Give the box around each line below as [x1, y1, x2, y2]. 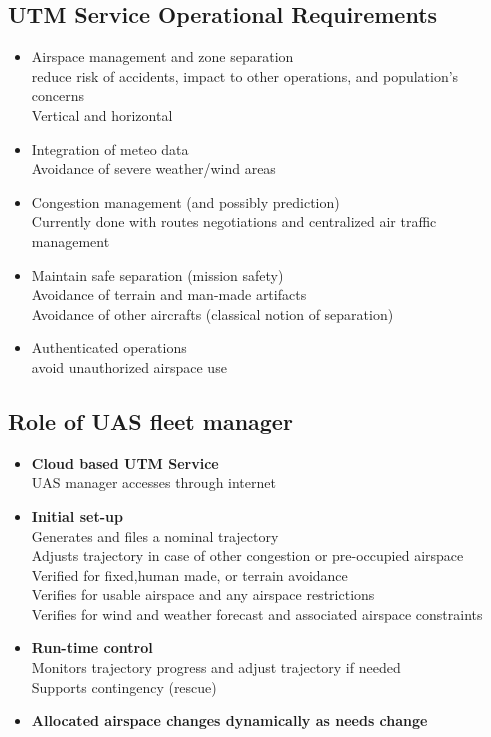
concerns [31, 85, 85, 106]
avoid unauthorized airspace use [31, 356, 227, 377]
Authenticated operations [31, 337, 187, 358]
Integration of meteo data [31, 138, 189, 159]
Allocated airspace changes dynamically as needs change [31, 710, 428, 731]
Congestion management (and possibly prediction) [31, 191, 340, 212]
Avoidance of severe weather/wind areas [31, 158, 276, 179]
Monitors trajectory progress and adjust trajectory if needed [31, 657, 401, 678]
